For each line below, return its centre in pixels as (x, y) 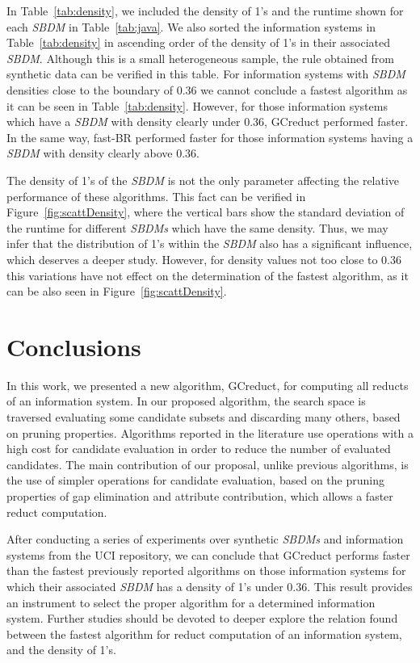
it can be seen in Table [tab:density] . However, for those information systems (197, 105)
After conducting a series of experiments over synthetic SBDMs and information (205, 539)
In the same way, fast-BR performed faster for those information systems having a (210, 137)
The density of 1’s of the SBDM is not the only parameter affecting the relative (203, 180)
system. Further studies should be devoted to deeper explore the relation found (202, 618)
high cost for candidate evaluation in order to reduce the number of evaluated (199, 449)
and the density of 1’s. (61, 650)
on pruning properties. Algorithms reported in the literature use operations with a (210, 432)
